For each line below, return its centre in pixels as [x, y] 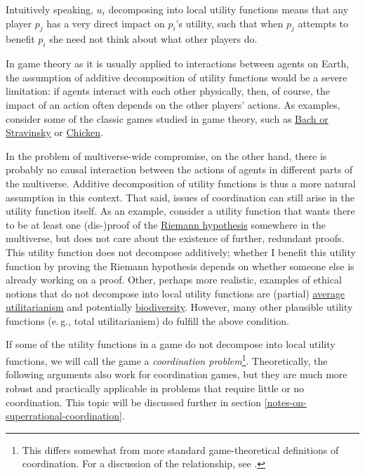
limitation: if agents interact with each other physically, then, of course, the [168, 91]
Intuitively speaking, [49, 9]
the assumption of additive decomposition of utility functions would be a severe [177, 77]
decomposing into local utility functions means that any [228, 9]
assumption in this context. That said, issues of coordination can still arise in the [180, 197]
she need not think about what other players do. [153, 39]
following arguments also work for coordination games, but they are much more [177, 374]
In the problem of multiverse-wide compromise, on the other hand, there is [166, 155]
